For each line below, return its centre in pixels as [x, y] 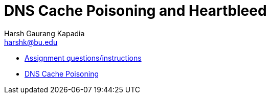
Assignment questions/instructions [83, 58]
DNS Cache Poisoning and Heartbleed [136, 11]
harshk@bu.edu [31, 42]
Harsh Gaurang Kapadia [44, 33]
